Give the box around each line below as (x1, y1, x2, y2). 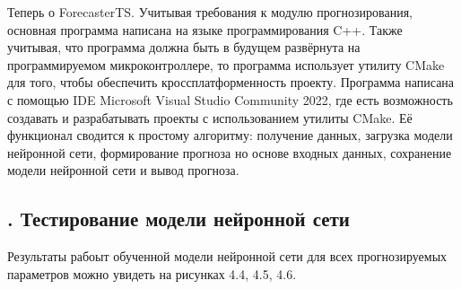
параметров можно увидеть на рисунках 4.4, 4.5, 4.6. (7, 264, 297, 283)
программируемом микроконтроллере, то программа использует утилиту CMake (7, 55, 445, 74)
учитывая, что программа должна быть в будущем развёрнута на (7, 38, 361, 57)
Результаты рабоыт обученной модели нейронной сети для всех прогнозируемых (7, 247, 448, 266)
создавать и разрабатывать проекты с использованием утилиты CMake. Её (7, 108, 413, 127)
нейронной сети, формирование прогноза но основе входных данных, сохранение (7, 143, 452, 162)
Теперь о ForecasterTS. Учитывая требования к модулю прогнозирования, (7, 3, 413, 21)
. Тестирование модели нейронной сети (7, 205, 350, 232)
